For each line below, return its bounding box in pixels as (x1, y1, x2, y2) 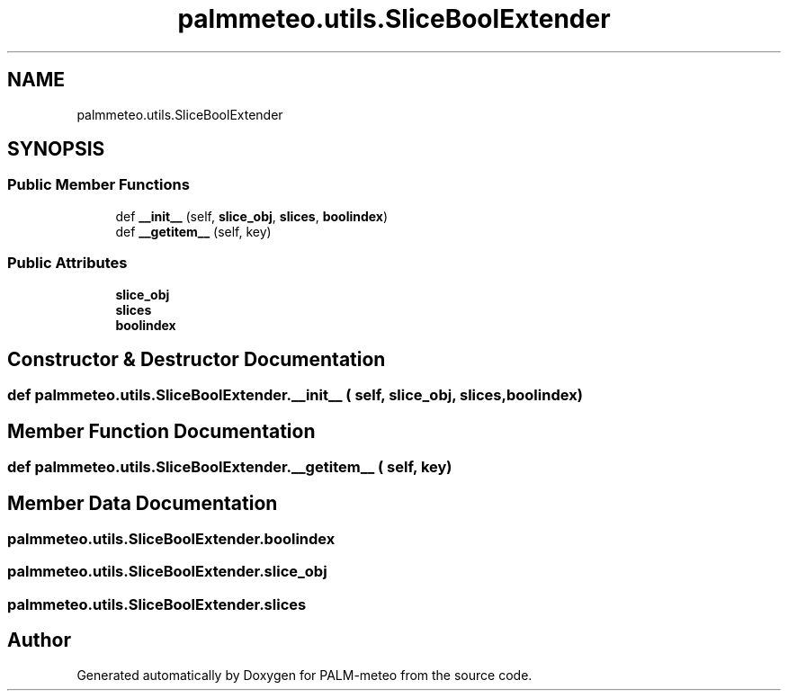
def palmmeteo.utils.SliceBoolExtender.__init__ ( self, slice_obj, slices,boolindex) (7, 386, 583, 405)
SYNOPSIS (7, 138, 105, 161)
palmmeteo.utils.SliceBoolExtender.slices (7, 595, 307, 613)
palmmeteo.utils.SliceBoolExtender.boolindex (7, 530, 336, 549)
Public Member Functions (7, 175, 190, 194)
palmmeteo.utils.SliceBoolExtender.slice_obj (7, 562, 327, 581)
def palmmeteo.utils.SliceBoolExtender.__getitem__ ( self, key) (7, 458, 452, 477)
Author (7, 629, 71, 652)
